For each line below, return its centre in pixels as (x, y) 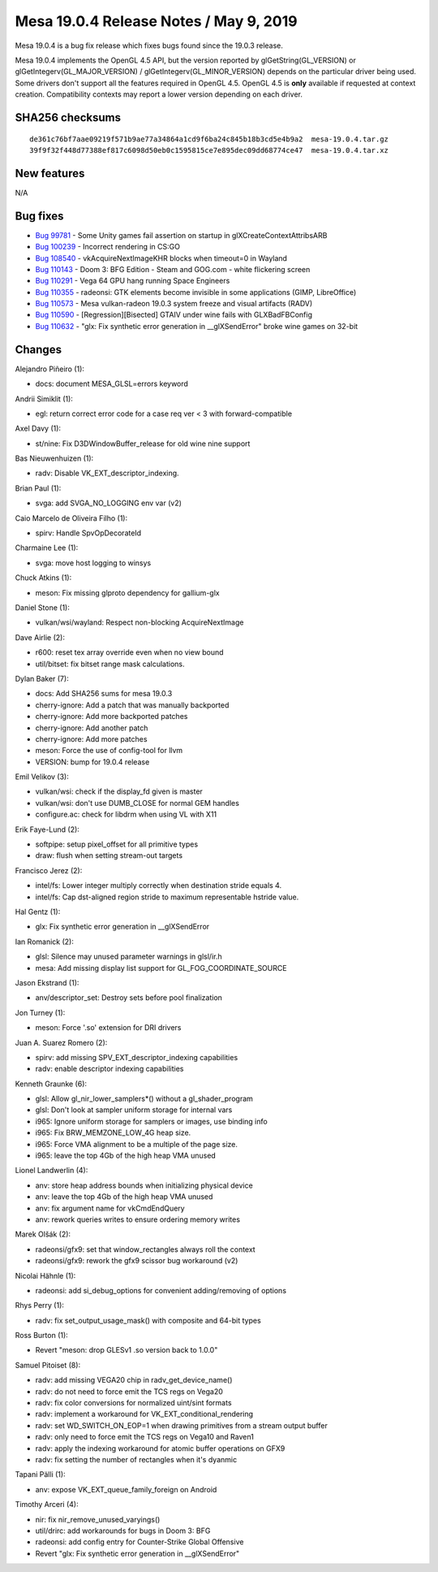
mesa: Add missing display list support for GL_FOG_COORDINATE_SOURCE (161, 968)
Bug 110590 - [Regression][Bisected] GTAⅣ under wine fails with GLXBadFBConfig (174, 315)
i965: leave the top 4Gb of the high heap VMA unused (126, 1156)
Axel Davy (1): (38, 429)
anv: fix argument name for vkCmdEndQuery (110, 1208)
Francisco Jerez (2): (49, 870)
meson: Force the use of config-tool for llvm (109, 751)
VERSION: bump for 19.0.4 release (92, 762)
